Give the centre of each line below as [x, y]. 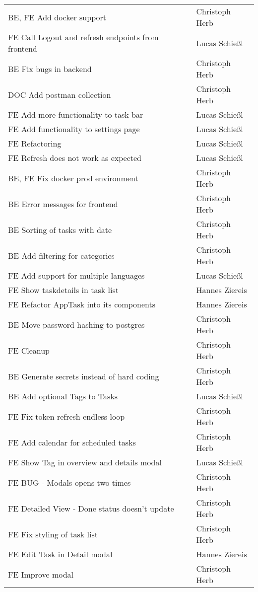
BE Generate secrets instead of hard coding [84, 376]
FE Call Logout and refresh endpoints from [83, 37]
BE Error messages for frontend [63, 204]
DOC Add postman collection [60, 94]
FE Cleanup [29, 350]
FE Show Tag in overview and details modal [85, 462]
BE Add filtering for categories [61, 255]
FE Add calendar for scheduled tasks [72, 442]
